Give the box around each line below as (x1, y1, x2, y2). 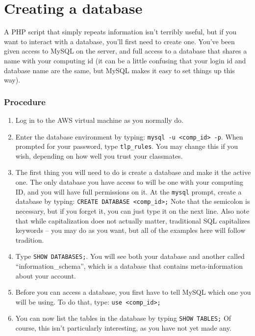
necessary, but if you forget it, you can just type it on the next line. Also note (15, 205, 250, 216)
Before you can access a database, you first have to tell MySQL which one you (15, 287, 251, 297)
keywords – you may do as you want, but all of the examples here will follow (15, 225, 246, 235)
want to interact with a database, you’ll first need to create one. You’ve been (4, 36, 235, 46)
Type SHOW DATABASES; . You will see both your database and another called (15, 251, 245, 261)
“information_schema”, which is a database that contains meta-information (15, 260, 243, 271)
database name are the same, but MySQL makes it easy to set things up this (4, 65, 235, 75)
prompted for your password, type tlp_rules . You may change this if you (15, 141, 238, 151)
